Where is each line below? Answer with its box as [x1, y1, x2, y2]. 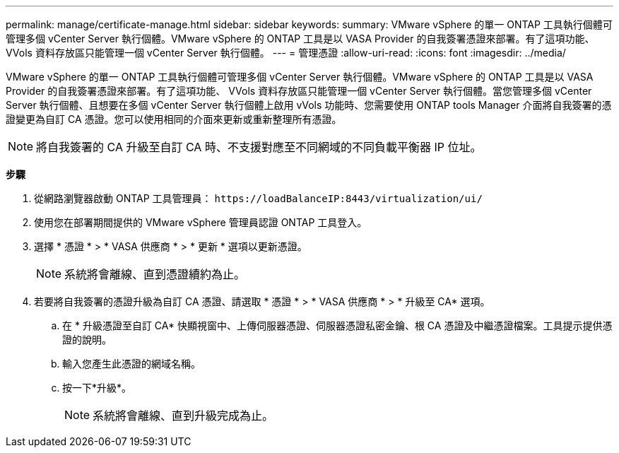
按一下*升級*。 [62, 382, 132, 394]
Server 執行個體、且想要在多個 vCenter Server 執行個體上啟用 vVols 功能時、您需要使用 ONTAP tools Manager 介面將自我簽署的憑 [6, 99, 612, 111]
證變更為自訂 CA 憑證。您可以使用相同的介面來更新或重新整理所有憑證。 [6, 113, 342, 125]
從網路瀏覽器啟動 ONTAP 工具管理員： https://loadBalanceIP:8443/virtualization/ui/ [34, 192, 483, 204]
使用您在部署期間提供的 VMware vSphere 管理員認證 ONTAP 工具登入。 [34, 216, 367, 228]
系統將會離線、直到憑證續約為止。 [64, 267, 246, 281]
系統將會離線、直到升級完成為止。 [93, 408, 274, 423]
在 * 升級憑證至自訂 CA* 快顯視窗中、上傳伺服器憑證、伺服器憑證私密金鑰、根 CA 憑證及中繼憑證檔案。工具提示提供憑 [62, 319, 613, 331]
